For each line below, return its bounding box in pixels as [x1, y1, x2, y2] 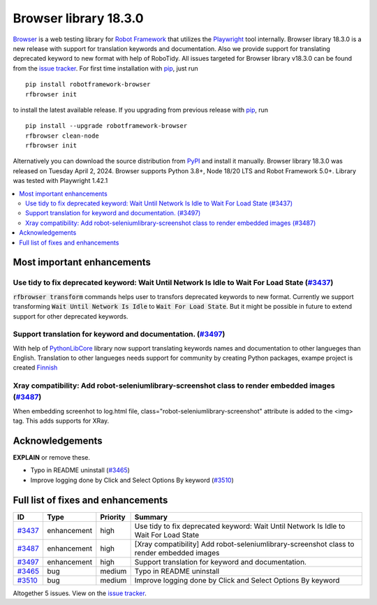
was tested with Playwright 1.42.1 [13, 177, 108, 185]
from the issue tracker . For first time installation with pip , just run [13, 64, 198, 73]
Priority [100, 512, 126, 522]
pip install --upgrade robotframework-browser [25, 122, 188, 130]
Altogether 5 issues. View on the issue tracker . [13, 589, 147, 597]
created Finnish [13, 363, 58, 372]
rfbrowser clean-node [25, 131, 99, 140]
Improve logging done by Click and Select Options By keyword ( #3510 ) [30, 476, 234, 484]
